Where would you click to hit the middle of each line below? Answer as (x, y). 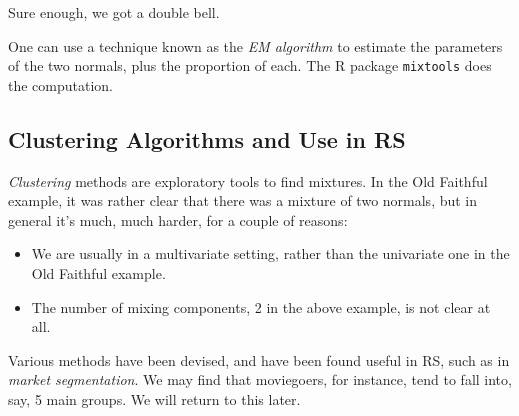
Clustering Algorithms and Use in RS (207, 138)
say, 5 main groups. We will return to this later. (154, 398)
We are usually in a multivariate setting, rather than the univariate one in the (270, 253)
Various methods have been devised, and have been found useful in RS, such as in (259, 359)
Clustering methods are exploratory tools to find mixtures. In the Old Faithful (248, 180)
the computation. (61, 84)
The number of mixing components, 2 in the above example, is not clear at (261, 306)
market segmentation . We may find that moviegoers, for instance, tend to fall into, (260, 379)
